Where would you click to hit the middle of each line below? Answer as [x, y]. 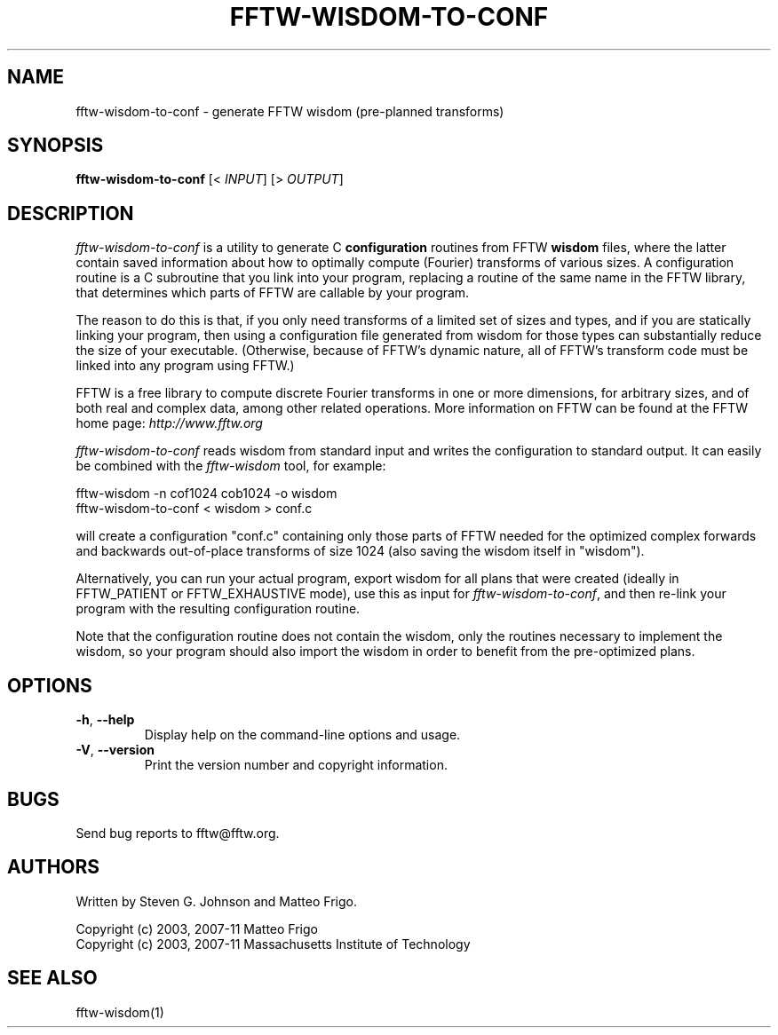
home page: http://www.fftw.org [169, 423]
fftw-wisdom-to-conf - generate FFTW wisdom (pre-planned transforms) [290, 111]
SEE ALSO [52, 978]
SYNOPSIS [56, 146]
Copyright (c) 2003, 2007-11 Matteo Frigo [197, 928]
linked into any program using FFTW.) [185, 366]
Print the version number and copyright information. [296, 765]
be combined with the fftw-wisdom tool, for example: [231, 466]
